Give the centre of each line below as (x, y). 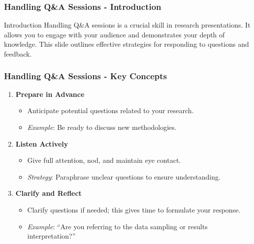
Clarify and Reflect (48, 193)
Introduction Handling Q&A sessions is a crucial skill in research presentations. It (127, 25)
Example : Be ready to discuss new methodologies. (102, 127)
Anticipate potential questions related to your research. (111, 110)
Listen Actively (42, 143)
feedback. (18, 54)
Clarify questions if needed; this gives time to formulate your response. (134, 209)
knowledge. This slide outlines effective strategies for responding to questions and (127, 44)
